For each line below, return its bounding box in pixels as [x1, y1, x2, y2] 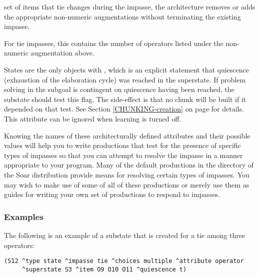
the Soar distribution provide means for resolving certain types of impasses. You [4, 169, 249, 179]
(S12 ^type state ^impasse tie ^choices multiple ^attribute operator [4, 257, 244, 265]
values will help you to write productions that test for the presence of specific [4, 140, 241, 150]
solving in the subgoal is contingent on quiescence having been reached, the [4, 84, 234, 94]
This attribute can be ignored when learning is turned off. [4, 113, 181, 123]
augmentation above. [30, 47, 94, 58]
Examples [4, 210, 43, 222]
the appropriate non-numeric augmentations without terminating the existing [4, 11, 241, 21]
